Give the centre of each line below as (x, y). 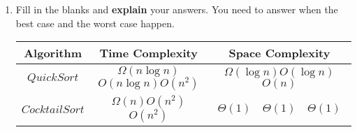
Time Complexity (148, 53)
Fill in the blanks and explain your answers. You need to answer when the (177, 9)
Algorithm (53, 53)
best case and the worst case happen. (95, 23)
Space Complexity (279, 53)
